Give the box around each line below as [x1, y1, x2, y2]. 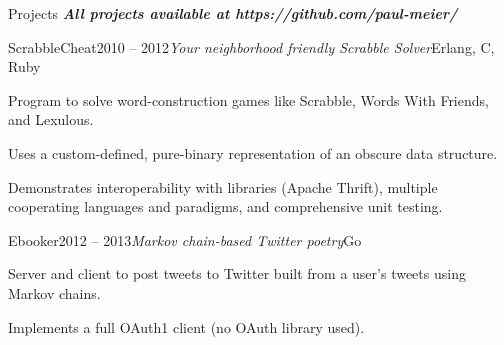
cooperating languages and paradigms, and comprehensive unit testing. [8, 196, 443, 217]
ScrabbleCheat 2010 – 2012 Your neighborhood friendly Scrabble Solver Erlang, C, [8, 36, 495, 57]
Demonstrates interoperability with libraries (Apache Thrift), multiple [8, 176, 438, 197]
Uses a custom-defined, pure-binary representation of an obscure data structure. [8, 142, 498, 163]
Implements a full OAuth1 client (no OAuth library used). [8, 316, 365, 337]
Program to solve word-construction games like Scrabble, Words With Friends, [8, 89, 489, 110]
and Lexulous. [8, 109, 94, 130]
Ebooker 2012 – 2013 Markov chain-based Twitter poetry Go [8, 229, 362, 250]
